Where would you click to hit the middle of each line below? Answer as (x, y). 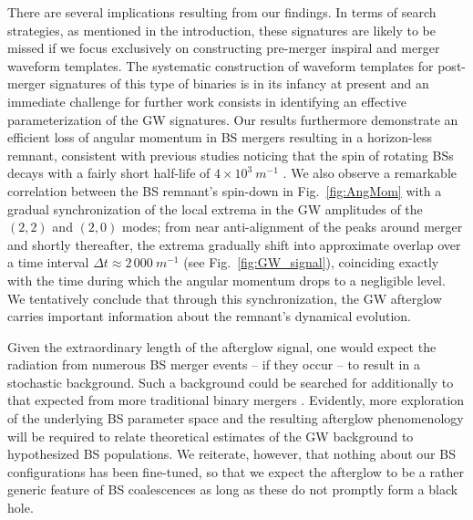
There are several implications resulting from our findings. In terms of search (222, 12)
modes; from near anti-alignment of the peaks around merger (292, 227)
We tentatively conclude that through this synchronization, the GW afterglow (225, 298)
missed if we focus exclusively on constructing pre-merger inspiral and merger (224, 48)
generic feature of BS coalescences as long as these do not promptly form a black (233, 489)
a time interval (48, 262)
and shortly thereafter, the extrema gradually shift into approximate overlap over (234, 244)
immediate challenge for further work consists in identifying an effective (207, 101)
